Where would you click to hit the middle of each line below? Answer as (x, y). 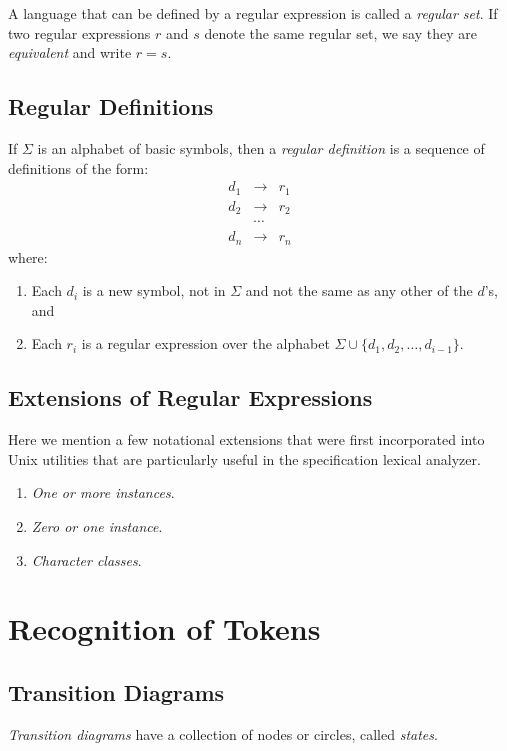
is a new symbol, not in (154, 290)
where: (28, 256)
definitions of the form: (78, 167)
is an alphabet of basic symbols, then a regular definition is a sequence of (261, 147)
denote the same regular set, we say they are (340, 32)
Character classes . (86, 559)
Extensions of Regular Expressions (190, 397)
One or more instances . (103, 492)
